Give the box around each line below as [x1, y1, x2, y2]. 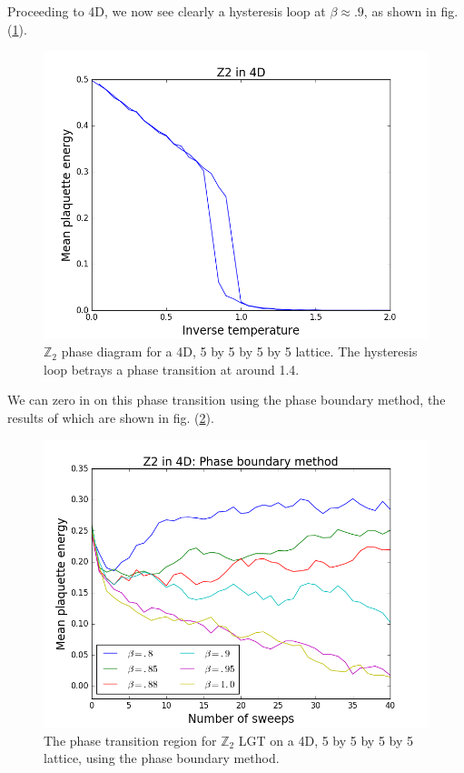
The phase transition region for [44, 730, 217, 749]
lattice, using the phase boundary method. [44, 748, 280, 768]
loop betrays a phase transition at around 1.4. [44, 359, 300, 378]
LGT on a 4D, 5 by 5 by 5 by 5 [238, 730, 414, 749]
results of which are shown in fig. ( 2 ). [7, 407, 214, 427]
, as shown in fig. [363, 2, 459, 20]
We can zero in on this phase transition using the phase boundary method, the [7, 390, 446, 409]
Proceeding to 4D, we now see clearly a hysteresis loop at [7, 2, 326, 20]
